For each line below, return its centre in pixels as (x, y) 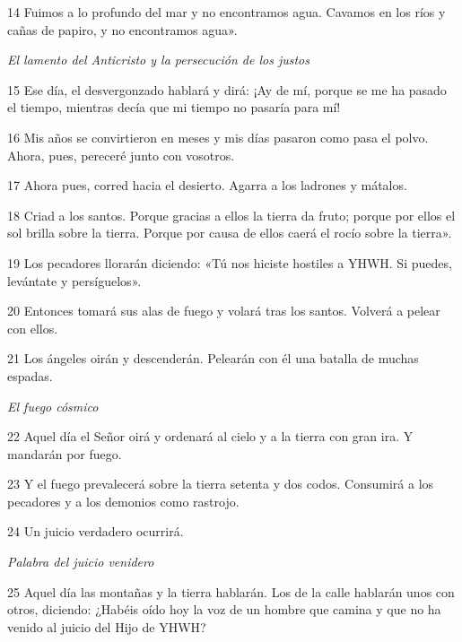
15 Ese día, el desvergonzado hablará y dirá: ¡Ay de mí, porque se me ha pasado (227, 89)
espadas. (30, 375)
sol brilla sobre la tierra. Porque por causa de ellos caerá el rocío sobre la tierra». (230, 233)
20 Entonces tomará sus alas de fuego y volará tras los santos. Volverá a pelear (224, 311)
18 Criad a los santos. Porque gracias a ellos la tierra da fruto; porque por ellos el (231, 215)
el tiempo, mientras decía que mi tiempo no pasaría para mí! (174, 107)
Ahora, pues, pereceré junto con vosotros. (121, 155)
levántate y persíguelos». (74, 280)
